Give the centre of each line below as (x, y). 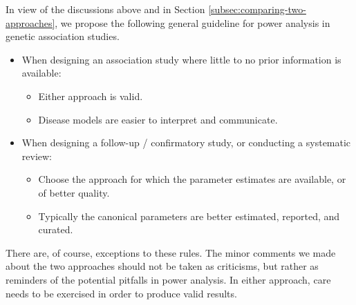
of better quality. (74, 192)
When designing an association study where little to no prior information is (181, 59)
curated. (56, 229)
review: (37, 156)
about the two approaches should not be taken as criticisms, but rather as (162, 266)
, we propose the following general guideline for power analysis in (193, 22)
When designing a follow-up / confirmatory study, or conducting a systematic (186, 142)
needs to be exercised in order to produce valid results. (121, 293)
